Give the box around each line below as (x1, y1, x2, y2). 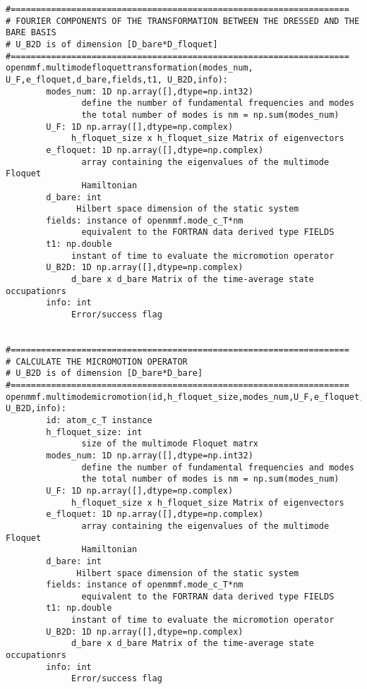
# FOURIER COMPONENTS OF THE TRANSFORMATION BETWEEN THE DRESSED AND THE (6, 16, 360, 26)
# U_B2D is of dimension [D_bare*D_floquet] (6, 39, 218, 49)
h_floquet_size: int (46, 427, 143, 437)
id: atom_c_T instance (46, 415, 152, 425)
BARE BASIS (6, 28, 56, 38)
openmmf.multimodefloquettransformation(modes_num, (6, 63, 253, 73)
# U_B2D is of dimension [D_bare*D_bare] (6, 368, 203, 379)
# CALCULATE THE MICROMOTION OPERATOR (6, 356, 188, 367)
